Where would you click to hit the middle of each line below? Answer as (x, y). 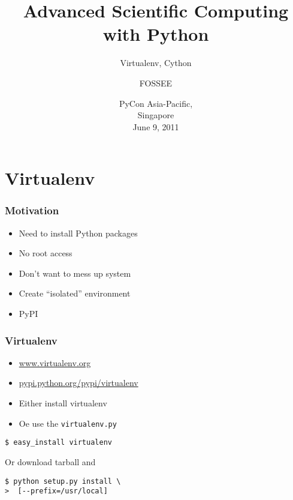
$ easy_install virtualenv (58, 443)
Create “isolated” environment (75, 293)
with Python (156, 34)
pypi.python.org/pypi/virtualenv (78, 383)
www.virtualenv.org (55, 362)
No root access (46, 253)
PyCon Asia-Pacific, (156, 103)
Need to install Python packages (78, 233)
